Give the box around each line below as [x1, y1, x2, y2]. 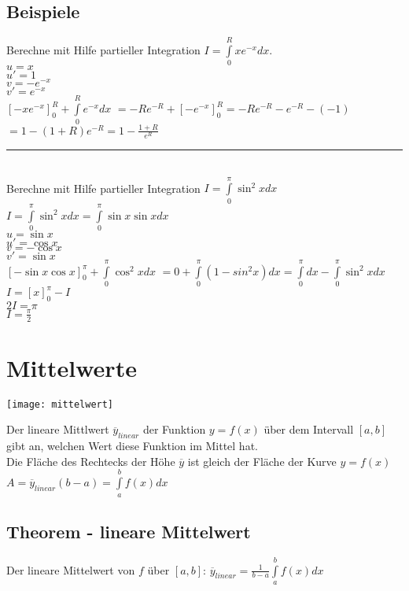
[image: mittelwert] [6, 398, 114, 410]
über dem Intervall [263, 421, 354, 438]
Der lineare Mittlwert [6, 421, 109, 438]
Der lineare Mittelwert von [6, 561, 135, 578]
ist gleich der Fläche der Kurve [187, 452, 337, 469]
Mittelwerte [6, 351, 137, 383]
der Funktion [142, 421, 206, 438]
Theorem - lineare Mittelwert [6, 519, 251, 543]
